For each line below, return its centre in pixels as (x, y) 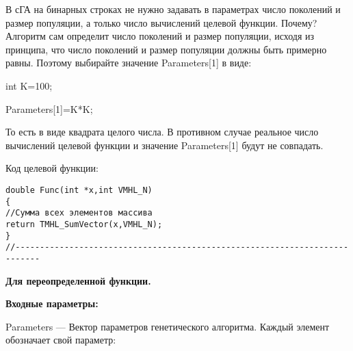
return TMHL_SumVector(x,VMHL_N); (84, 224)
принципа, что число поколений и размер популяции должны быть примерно (166, 49)
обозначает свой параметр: (61, 340)
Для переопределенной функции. (78, 280)
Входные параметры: (52, 303)
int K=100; (29, 85)
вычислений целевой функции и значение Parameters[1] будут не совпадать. (165, 145)
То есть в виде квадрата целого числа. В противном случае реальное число (162, 132)
